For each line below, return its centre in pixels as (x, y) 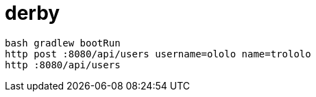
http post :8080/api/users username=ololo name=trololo (158, 54)
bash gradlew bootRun (63, 43)
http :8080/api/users (63, 65)
